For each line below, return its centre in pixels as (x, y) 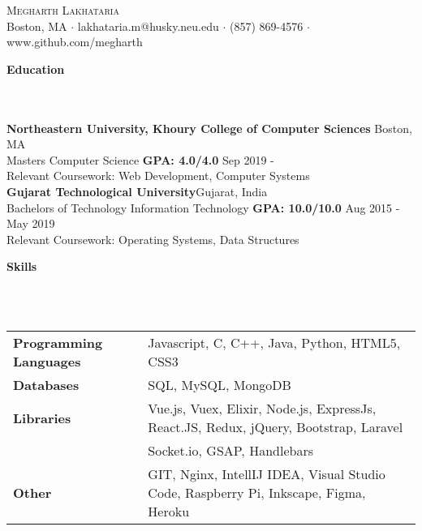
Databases (46, 385)
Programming (58, 343)
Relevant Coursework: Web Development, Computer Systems (158, 176)
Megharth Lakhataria (63, 10)
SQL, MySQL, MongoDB (220, 385)
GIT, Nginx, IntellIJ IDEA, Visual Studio (267, 474)
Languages (47, 362)
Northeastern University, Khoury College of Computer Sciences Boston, (209, 128)
